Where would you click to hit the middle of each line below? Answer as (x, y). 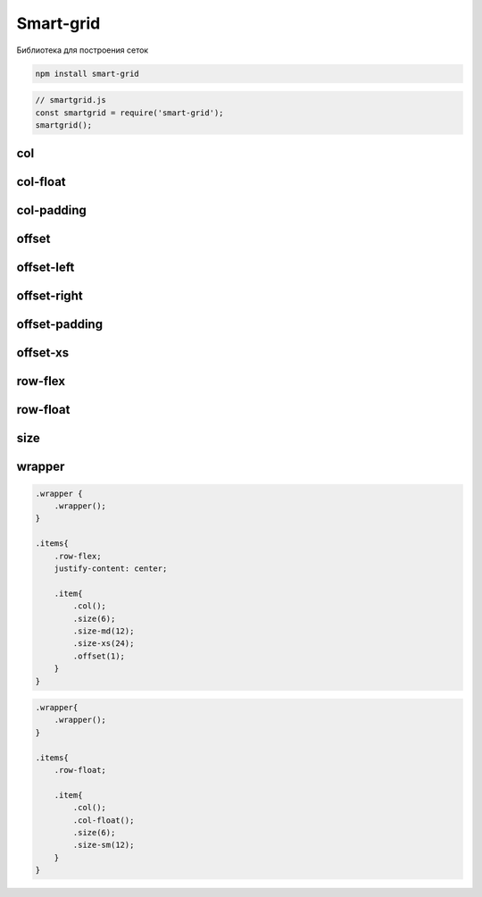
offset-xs (43, 353)
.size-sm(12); (104, 845)
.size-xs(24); (104, 644)
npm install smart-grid (87, 73)
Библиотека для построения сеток (83, 50)
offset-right (50, 296)
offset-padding (59, 325)
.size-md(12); (104, 631)
